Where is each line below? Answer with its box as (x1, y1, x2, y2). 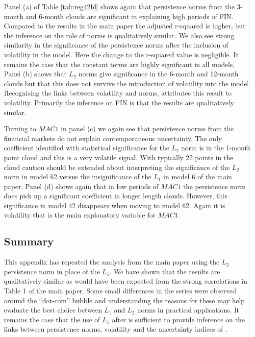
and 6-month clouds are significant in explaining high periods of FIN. (25, 11, 234, 21)
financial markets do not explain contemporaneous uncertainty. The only (4, 133, 222, 143)
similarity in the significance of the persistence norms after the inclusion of (4, 40, 229, 50)
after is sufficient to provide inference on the (112, 314, 245, 324)
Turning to (4, 123, 36, 134)
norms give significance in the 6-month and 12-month (78, 69, 239, 79)
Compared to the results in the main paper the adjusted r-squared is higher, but (4, 21, 246, 31)
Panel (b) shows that (4, 69, 67, 79)
